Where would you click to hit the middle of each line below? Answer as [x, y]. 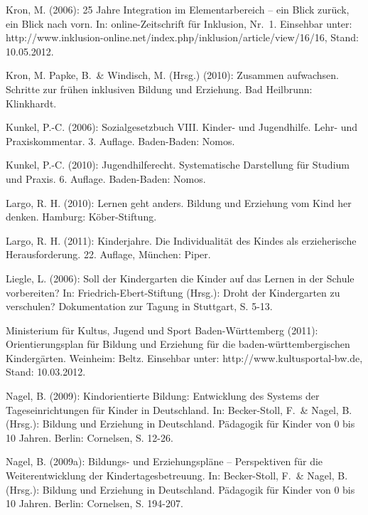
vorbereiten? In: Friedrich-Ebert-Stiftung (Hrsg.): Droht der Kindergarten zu [173, 292]
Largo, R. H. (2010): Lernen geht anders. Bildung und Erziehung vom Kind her [179, 202]
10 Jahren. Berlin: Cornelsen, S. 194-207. [94, 503]
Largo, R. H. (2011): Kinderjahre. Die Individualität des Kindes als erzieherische [181, 240]
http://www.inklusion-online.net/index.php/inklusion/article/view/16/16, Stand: [182, 37]
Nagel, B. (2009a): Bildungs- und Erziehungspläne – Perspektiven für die [164, 461]
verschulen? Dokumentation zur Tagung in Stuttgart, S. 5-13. [139, 306]
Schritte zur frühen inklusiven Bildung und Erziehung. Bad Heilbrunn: [159, 89]
